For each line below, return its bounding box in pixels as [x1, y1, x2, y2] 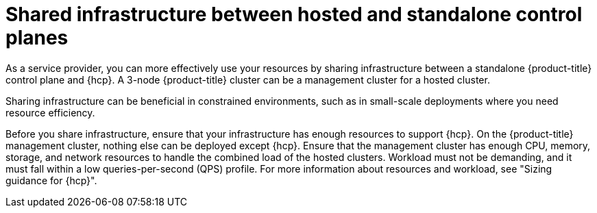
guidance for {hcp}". [5, 174, 97, 186]
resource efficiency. [5, 106, 95, 118]
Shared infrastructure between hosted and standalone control [5, 3, 583, 26]
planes [5, 26, 69, 49]
